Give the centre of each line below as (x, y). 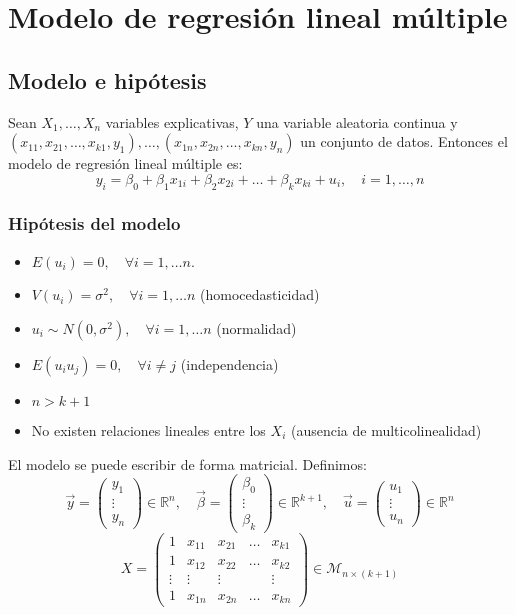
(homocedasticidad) (260, 294)
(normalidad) (256, 327)
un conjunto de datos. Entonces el (404, 141)
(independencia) (229, 363)
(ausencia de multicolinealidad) (386, 429)
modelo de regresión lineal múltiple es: (125, 163)
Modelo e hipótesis (107, 79)
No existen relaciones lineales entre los (148, 429)
